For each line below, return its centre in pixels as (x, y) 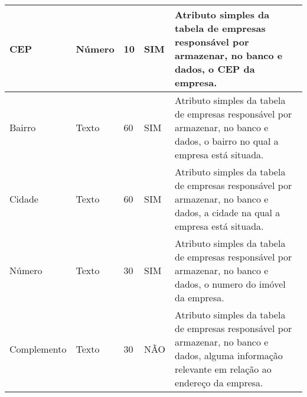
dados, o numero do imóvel (230, 284)
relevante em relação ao (223, 369)
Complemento (38, 349)
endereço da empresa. (219, 383)
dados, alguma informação (229, 355)
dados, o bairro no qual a (227, 141)
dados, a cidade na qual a (228, 212)
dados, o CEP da (215, 69)
